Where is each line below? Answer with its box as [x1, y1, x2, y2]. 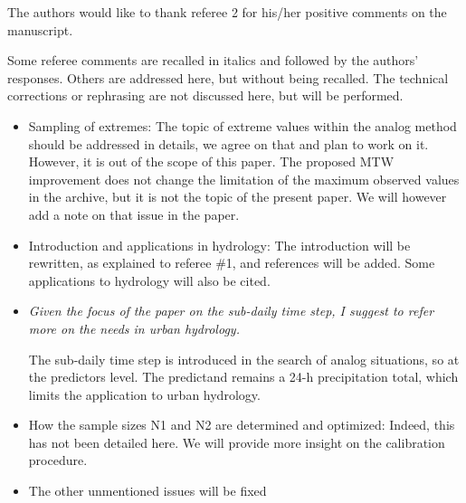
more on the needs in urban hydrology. [28, 318, 240, 337]
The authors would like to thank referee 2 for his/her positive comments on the [7, 3, 447, 21]
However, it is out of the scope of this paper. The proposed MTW [28, 152, 395, 171]
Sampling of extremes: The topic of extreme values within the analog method [28, 116, 457, 135]
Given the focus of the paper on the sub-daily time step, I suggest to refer [28, 301, 434, 320]
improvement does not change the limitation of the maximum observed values [28, 169, 460, 188]
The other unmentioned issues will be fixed [28, 481, 267, 500]
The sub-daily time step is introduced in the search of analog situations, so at [28, 349, 460, 368]
